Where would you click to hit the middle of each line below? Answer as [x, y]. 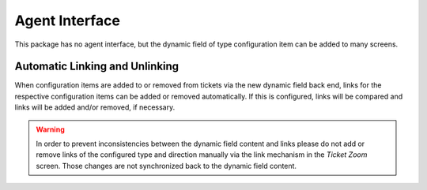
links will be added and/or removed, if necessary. [95, 107]
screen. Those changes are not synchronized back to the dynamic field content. [166, 166]
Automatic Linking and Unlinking [97, 67]
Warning [50, 129]
